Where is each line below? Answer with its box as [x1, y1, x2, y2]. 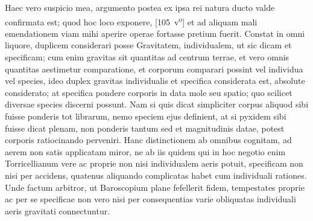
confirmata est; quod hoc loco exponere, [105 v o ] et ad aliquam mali [5, 13, 258, 28]
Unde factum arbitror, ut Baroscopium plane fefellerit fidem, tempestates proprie [5, 181, 305, 193]
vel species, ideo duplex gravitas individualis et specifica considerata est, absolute [5, 74, 305, 87]
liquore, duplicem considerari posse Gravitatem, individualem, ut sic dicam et [5, 39, 292, 51]
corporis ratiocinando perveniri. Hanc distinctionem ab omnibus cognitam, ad [5, 133, 292, 146]
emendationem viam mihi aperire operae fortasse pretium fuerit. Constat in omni [5, 27, 305, 39]
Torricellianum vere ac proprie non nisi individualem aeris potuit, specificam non [5, 157, 303, 170]
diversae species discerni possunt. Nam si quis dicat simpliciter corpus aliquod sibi [5, 98, 309, 110]
